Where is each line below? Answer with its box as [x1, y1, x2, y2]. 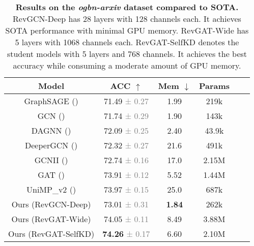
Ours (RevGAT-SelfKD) [8, 228, 95, 239]
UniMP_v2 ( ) [26, 183, 76, 195]
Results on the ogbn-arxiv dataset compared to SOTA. [15, 1, 239, 13]
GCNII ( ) [34, 154, 68, 166]
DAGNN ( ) [31, 125, 71, 136]
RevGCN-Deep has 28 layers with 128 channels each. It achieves [13, 13, 241, 24]
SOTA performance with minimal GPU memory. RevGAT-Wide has [5, 24, 249, 36]
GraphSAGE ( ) [24, 95, 78, 107]
